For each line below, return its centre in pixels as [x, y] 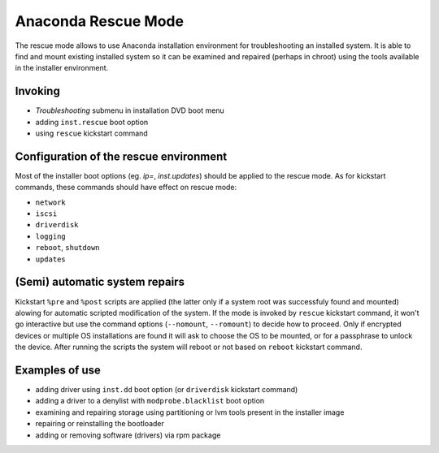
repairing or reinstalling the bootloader [100, 424]
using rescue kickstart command [91, 133]
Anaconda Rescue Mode [100, 21]
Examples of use [58, 370]
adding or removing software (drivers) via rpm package [128, 435]
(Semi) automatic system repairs [100, 282]
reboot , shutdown [67, 248]
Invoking [37, 91]
